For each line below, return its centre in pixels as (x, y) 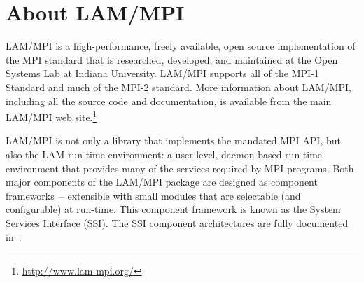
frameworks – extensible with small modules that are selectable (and (153, 195)
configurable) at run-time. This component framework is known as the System (173, 209)
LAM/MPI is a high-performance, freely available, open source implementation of (181, 46)
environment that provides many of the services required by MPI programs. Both (180, 168)
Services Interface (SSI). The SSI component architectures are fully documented (177, 222)
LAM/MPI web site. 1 (51, 116)
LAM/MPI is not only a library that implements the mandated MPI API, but (173, 140)
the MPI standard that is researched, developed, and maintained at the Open (172, 59)
